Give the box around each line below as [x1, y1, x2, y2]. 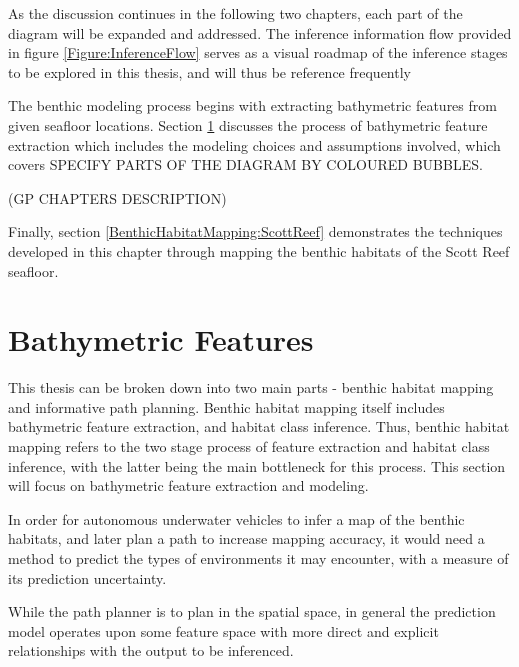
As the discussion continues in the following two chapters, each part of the [8, 3, 463, 23]
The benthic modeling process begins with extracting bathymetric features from [8, 95, 497, 116]
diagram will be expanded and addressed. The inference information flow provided [8, 22, 512, 43]
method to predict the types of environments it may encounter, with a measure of [8, 548, 509, 568]
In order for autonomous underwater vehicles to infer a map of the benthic [8, 508, 465, 529]
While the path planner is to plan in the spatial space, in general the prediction [8, 601, 496, 622]
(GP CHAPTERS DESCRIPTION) [8, 187, 227, 208]
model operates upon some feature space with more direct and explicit [8, 620, 439, 641]
